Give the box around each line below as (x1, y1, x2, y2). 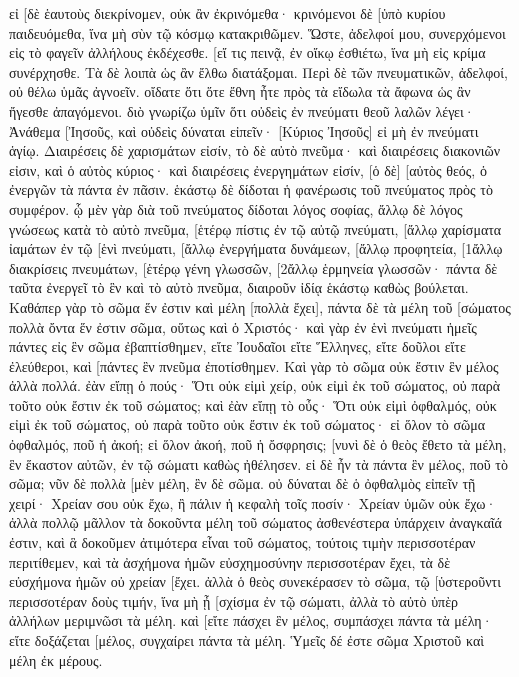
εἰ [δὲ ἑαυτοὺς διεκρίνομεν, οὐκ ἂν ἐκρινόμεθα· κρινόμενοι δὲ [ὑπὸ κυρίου (9, 3, 446, 23)
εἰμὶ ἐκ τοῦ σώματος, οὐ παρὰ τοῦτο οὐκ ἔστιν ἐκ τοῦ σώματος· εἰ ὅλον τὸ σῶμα (9, 414, 486, 435)
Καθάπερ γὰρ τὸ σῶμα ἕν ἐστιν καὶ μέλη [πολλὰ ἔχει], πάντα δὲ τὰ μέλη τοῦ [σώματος (9, 296, 511, 317)
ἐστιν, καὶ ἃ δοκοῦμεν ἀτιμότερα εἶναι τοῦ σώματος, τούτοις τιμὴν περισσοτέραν (9, 532, 476, 553)
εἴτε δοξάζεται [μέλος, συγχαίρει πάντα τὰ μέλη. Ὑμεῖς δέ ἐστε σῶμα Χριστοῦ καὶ (9, 630, 485, 650)
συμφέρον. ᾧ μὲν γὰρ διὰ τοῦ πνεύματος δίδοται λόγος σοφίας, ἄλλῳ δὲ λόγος (9, 198, 463, 219)
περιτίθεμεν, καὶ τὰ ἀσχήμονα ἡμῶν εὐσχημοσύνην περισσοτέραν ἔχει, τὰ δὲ (9, 551, 451, 572)
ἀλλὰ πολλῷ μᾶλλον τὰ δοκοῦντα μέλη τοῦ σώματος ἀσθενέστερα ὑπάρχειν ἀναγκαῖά (9, 512, 502, 533)
